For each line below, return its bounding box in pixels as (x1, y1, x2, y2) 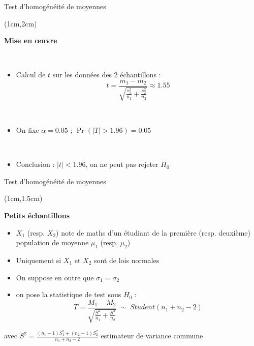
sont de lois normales (94, 254, 160, 265)
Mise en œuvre (4, 35, 57, 46)
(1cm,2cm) (4, 18, 37, 28)
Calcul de (16, 69, 46, 80)
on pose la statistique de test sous (16, 289, 121, 300)
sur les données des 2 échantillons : (52, 69, 161, 80)
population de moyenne (16, 237, 89, 248)
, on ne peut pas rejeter (85, 159, 158, 169)
